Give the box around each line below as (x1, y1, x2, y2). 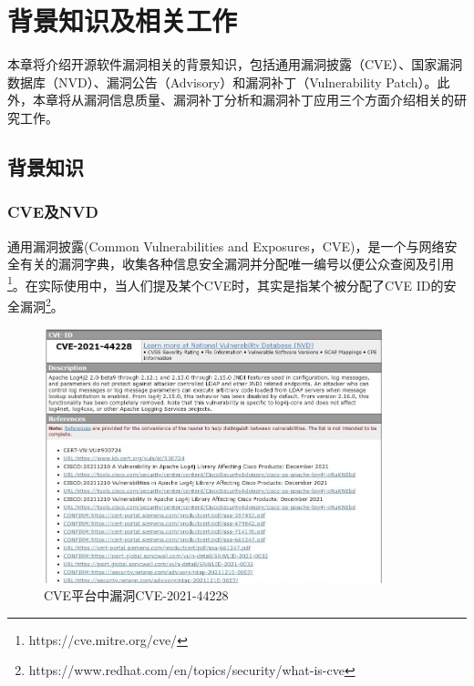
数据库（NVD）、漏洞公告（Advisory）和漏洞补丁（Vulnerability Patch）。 (7, 72, 438, 91)
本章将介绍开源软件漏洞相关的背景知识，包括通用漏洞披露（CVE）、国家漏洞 (7, 55, 463, 74)
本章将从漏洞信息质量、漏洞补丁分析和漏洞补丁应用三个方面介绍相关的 (32, 90, 454, 109)
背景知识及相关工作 (7, 2, 238, 39)
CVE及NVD (7, 200, 98, 223)
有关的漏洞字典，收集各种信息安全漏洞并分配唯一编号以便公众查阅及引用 (19, 254, 454, 273)
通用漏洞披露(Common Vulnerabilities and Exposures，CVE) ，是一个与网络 (7, 236, 445, 255)
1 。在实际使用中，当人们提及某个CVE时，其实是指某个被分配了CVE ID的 (7, 272, 444, 294)
